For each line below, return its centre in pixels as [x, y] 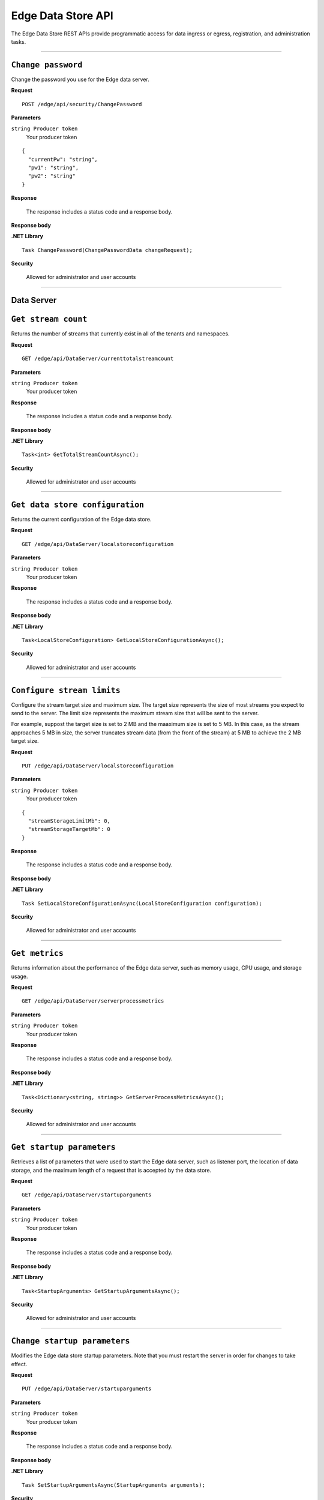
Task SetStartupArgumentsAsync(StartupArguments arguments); [113, 1485]
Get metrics [37, 953]
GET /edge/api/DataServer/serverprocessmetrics [93, 1001]
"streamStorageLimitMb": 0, [69, 821]
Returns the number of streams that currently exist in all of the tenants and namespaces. [121, 334]
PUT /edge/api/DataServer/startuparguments [87, 1389]
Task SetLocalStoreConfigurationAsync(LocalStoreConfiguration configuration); [142, 903]
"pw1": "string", [53, 167]
